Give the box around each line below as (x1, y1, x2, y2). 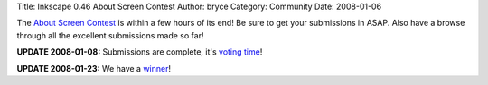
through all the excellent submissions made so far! (16, 30, 204, 40)
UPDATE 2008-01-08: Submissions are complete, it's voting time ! (16, 47, 263, 57)
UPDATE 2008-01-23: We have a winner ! (16, 63, 172, 73)
